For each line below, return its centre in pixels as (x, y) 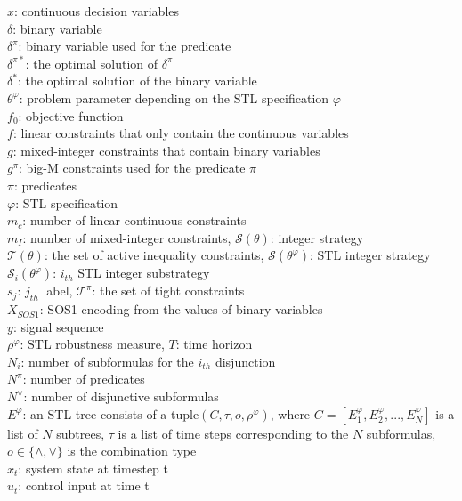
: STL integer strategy (370, 255)
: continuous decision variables (97, 11)
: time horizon (214, 344)
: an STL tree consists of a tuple (111, 413)
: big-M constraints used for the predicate (132, 168)
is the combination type (132, 451)
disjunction (245, 361)
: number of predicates (84, 379)
